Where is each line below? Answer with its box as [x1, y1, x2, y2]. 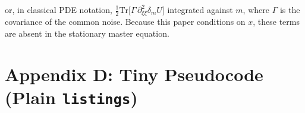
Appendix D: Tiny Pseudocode [5, 62, 263, 86]
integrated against [167, 4, 233, 15]
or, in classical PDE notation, [5, 4, 112, 15]
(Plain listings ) [5, 85, 138, 109]
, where [243, 4, 269, 15]
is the [279, 4, 300, 15]
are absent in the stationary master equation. [5, 27, 169, 40]
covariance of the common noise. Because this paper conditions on [5, 15, 246, 28]
